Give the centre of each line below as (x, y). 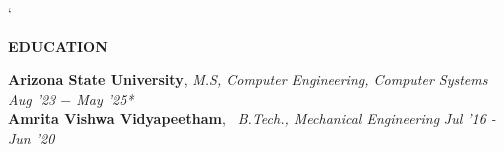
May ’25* (105, 98)
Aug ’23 (32, 98)
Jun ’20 (31, 137)
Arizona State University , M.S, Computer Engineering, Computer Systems (248, 79)
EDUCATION (58, 45)
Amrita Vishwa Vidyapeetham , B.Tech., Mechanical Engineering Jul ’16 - (252, 118)
